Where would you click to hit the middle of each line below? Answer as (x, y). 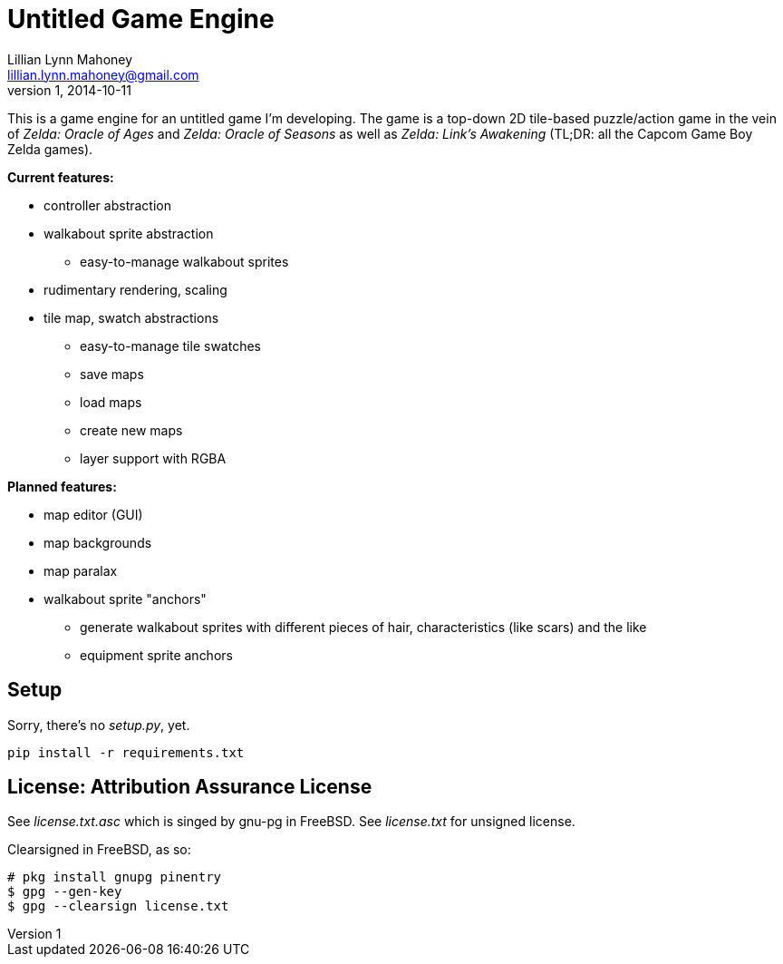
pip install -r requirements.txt (126, 752)
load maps (111, 402)
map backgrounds (98, 542)
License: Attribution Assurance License (190, 787)
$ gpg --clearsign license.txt (118, 906)
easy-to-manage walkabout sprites (184, 261)
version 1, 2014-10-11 (69, 90)
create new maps (131, 430)
